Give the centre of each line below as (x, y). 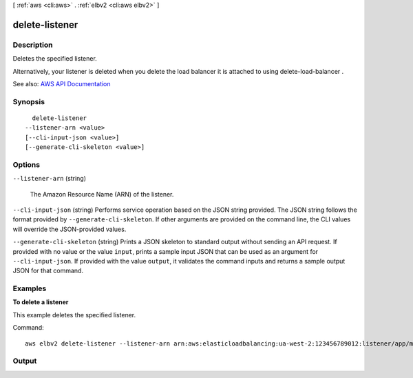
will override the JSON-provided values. (70, 229)
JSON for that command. (48, 271)
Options (27, 164)
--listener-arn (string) (49, 179)
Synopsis (29, 101)
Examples (30, 288)
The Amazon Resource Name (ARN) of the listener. (102, 194)
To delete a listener (41, 302)
